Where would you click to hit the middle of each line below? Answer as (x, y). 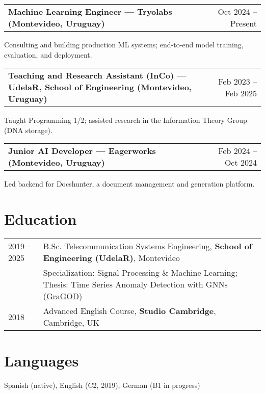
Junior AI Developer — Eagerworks (82, 151)
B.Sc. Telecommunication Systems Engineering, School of (148, 246)
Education (41, 219)
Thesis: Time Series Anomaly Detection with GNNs (135, 284)
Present (243, 23)
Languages (42, 361)
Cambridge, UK (71, 323)
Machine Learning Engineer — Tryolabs (90, 11)
